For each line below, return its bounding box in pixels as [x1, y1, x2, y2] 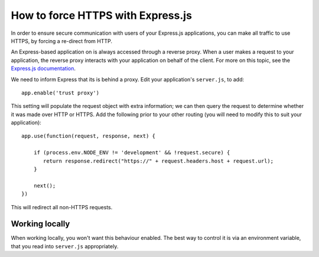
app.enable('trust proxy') [21, 89, 100, 96]
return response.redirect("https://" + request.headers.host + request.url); [43, 157, 274, 164]
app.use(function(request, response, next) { [21, 133, 156, 140]
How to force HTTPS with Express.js [11, 9, 192, 22]
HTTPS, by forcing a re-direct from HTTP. [11, 37, 112, 44]
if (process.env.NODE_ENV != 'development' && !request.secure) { [33, 149, 230, 156]
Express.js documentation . [11, 65, 76, 72]
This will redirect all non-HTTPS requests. [11, 203, 113, 210]
